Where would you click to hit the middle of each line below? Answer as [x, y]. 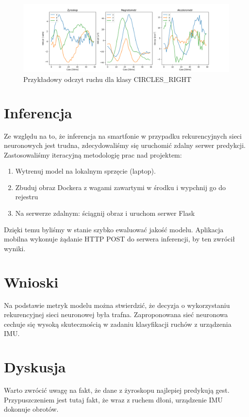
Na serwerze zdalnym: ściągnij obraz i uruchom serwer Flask [105, 213]
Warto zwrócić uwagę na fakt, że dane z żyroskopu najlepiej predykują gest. [117, 390]
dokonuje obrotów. [31, 409]
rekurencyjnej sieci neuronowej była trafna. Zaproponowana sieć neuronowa [116, 314]
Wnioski [31, 281]
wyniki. [15, 248]
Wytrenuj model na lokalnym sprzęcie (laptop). [85, 171]
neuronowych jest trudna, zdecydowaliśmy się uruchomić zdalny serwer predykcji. [125, 145]
